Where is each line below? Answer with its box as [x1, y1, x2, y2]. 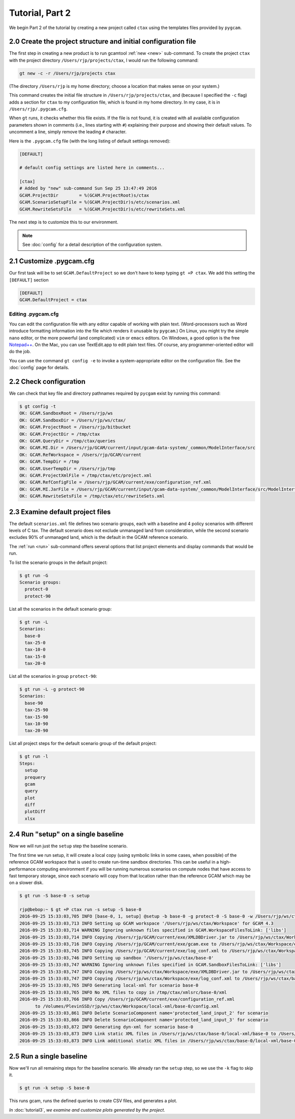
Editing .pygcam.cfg [9, 311, 59, 317]
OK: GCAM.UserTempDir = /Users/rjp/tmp [19, 466, 116, 471]
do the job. [9, 349, 31, 354]
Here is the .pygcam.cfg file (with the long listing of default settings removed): [9, 138, 171, 144]
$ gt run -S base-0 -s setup [19, 893, 90, 899]
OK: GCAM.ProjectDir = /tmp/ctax [19, 431, 100, 437]
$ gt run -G [19, 572, 49, 578]
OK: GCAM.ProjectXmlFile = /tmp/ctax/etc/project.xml [19, 472, 152, 478]
